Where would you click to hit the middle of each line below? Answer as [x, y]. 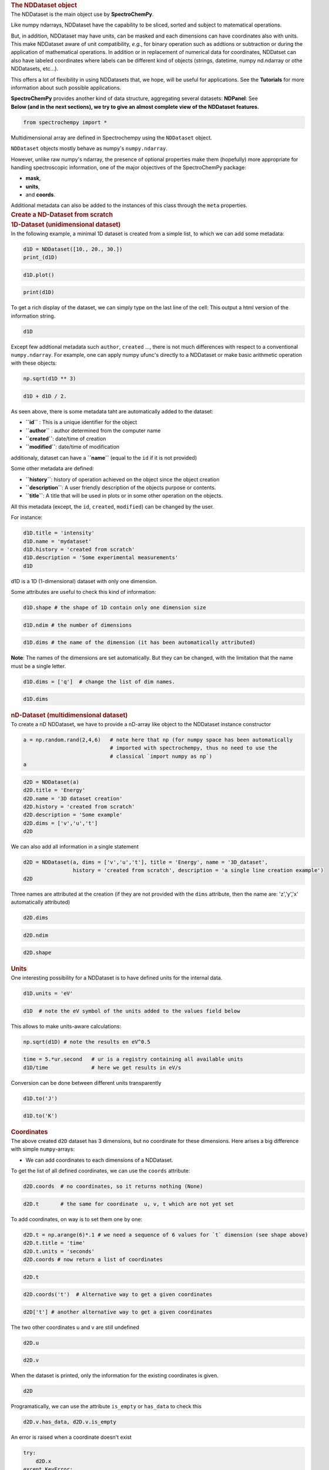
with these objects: [34, 363]
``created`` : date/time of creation [66, 439]
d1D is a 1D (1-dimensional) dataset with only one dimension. [84, 581]
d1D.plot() [39, 275]
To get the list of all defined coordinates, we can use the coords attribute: [100, 1171]
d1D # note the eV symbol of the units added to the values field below [132, 1011]
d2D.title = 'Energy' [54, 790]
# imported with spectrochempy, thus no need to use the [193, 748]
